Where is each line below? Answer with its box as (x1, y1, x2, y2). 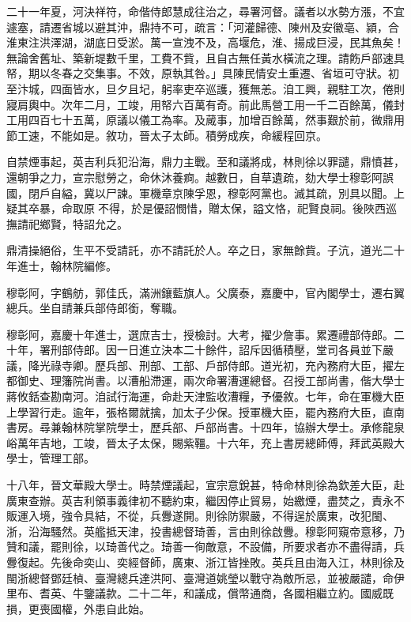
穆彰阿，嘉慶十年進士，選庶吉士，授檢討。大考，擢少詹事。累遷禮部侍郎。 (6, 326, 394, 342)
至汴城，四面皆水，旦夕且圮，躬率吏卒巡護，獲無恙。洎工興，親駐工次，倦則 (6, 80, 405, 96)
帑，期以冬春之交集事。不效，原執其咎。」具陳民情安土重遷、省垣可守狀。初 (6, 65, 399, 81)
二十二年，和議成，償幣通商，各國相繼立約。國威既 (127, 585, 394, 601)
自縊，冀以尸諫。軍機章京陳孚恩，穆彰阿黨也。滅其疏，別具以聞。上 (50, 184, 405, 201)
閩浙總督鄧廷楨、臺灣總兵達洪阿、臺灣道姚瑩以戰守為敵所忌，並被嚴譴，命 (6, 569, 394, 586)
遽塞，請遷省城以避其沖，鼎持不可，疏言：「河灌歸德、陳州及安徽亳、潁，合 (6, 18, 399, 35)
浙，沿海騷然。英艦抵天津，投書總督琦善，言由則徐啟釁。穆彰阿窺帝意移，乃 (6, 522, 405, 539)
